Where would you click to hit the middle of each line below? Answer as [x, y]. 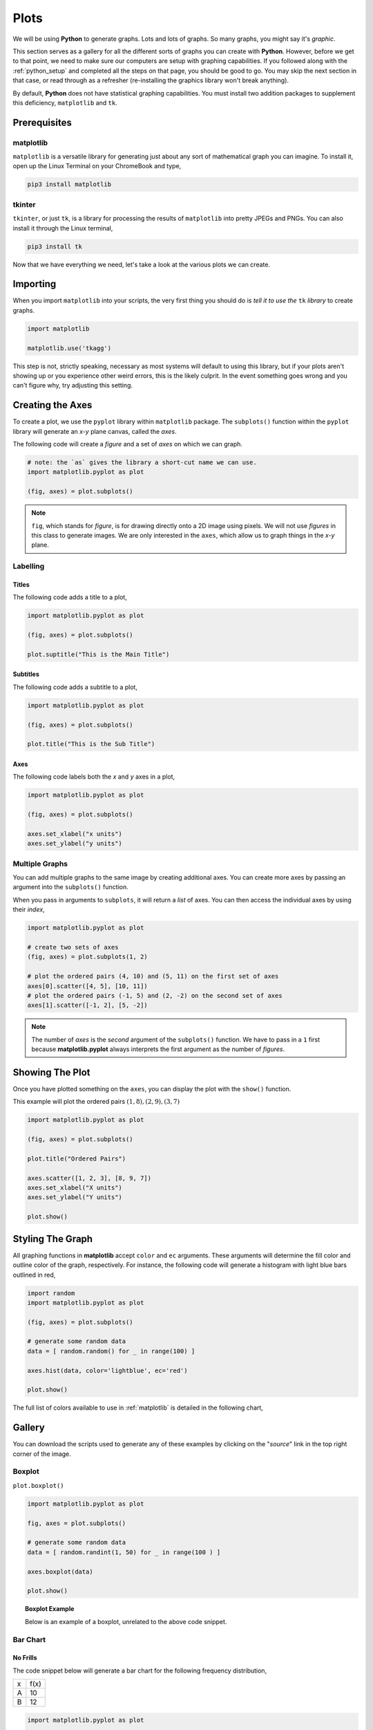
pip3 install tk [55, 246]
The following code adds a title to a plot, [70, 597]
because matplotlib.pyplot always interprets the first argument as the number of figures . [158, 1049]
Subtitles [26, 674]
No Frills [25, 1658]
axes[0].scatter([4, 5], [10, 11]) [87, 986]
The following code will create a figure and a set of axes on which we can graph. [128, 444]
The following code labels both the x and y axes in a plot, [94, 777]
